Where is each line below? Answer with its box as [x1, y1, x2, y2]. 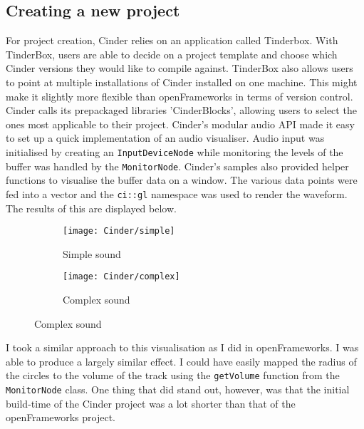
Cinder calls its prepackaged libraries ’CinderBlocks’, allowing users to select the [6, 103, 357, 118]
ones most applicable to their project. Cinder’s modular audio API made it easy [6, 116, 355, 131]
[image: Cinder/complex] [63, 272, 180, 282]
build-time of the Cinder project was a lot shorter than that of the [6, 396, 296, 410]
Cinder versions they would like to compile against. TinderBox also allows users [6, 61, 353, 76]
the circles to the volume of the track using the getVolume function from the [6, 368, 340, 383]
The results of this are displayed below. [6, 200, 177, 215]
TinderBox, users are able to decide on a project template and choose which [6, 46, 338, 61]
